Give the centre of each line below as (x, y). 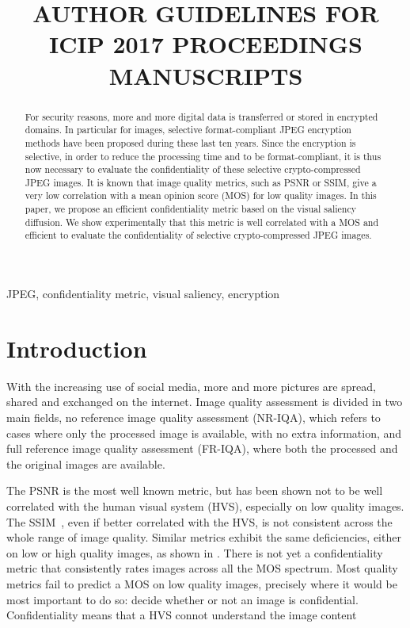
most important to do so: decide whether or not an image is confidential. (182, 599)
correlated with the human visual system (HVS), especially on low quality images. (205, 505)
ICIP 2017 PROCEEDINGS (206, 44)
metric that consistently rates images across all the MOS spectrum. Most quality (202, 568)
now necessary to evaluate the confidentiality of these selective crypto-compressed (193, 169)
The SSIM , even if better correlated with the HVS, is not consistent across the (199, 521)
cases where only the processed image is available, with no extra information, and (204, 433)
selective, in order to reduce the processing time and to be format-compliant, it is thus (203, 156)
